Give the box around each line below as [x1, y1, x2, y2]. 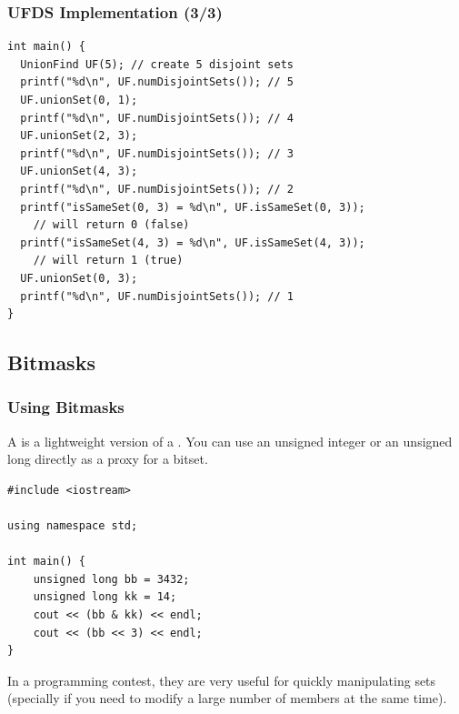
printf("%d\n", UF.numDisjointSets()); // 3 [20, 146, 294, 160]
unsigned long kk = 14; [33, 590, 177, 604]
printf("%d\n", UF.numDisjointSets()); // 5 [20, 75, 294, 89]
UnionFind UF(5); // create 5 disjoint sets [20, 57, 294, 71]
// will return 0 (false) [33, 218, 190, 232]
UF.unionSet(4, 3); [20, 165, 138, 178]
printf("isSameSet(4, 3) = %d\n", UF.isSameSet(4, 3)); [20, 236, 365, 249]
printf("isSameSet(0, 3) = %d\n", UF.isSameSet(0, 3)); [20, 200, 365, 214]
